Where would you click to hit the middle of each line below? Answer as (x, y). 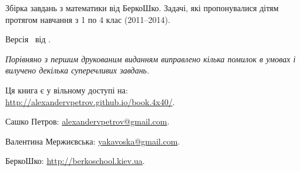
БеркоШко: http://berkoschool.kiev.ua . (75, 161)
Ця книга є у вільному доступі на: (67, 90)
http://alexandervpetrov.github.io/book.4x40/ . (90, 101)
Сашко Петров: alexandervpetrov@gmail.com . (88, 121)
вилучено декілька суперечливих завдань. (78, 70)
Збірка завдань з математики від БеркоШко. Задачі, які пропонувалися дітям (142, 8)
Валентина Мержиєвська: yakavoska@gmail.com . (93, 141)
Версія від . (28, 39)
